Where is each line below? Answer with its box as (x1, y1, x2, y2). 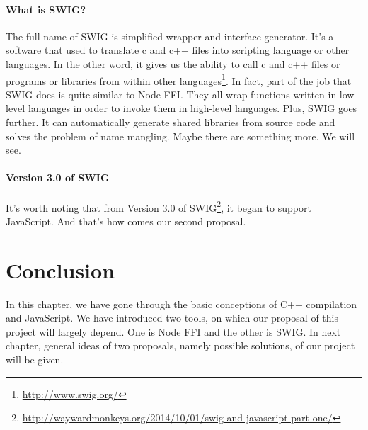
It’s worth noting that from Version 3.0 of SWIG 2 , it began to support (6, 198, 311, 215)
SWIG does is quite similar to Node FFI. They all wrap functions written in (6, 86, 337, 101)
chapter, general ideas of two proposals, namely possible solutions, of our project (6, 338, 355, 353)
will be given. (6, 351, 64, 366)
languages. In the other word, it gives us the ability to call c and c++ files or (6, 56, 340, 71)
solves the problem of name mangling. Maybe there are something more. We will (6, 128, 355, 143)
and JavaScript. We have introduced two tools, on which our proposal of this (6, 310, 339, 325)
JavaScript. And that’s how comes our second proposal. (6, 213, 246, 228)
